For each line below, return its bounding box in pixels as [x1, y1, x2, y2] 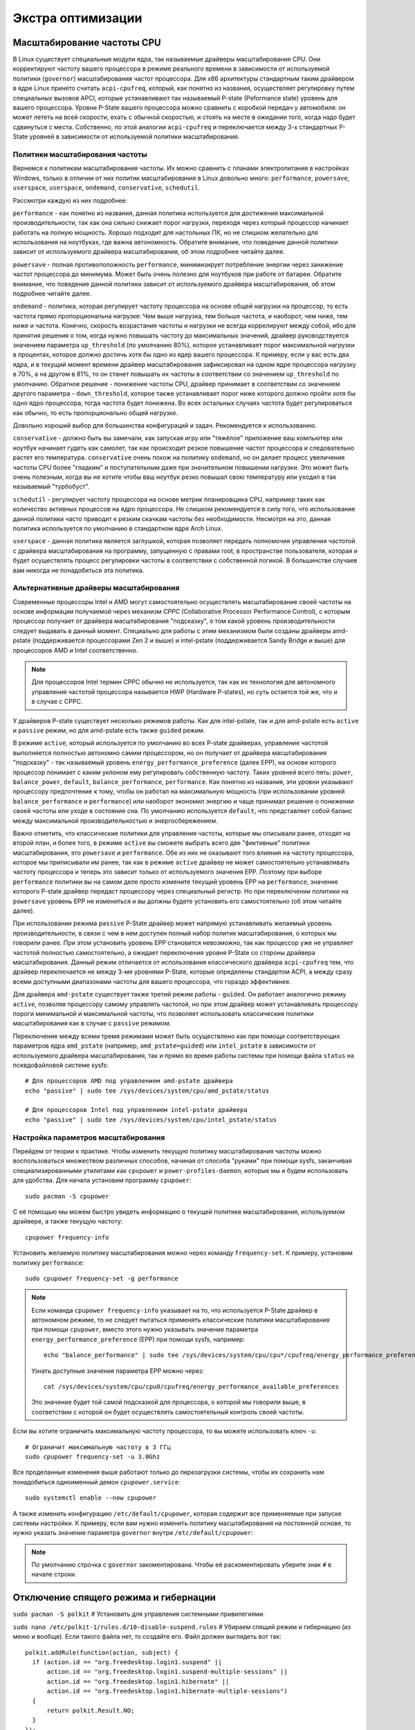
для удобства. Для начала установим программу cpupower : [12, 1176, 192, 1185]
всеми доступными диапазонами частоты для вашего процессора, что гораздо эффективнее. [12, 977, 292, 985]
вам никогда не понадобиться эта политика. [12, 566, 145, 574]
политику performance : [12, 1258, 84, 1266]
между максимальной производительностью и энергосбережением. [12, 817, 218, 825]
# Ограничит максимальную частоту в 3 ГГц [25, 1443, 172, 1451]
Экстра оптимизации [12, 10, 142, 26]
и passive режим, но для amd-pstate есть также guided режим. [12, 727, 205, 734]
